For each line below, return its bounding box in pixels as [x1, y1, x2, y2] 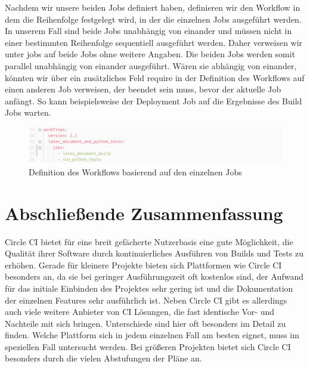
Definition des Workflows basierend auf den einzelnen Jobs [29, 165, 242, 178]
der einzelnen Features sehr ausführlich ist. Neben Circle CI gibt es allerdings [5, 293, 287, 306]
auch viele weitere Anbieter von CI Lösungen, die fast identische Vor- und [5, 305, 275, 318]
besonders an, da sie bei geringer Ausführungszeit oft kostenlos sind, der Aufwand [5, 270, 303, 283]
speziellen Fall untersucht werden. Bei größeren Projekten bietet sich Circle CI [5, 340, 291, 352]
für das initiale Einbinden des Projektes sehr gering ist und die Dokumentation [5, 282, 293, 294]
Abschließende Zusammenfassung [5, 200, 283, 225]
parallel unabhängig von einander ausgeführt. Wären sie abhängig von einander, [5, 59, 297, 72]
